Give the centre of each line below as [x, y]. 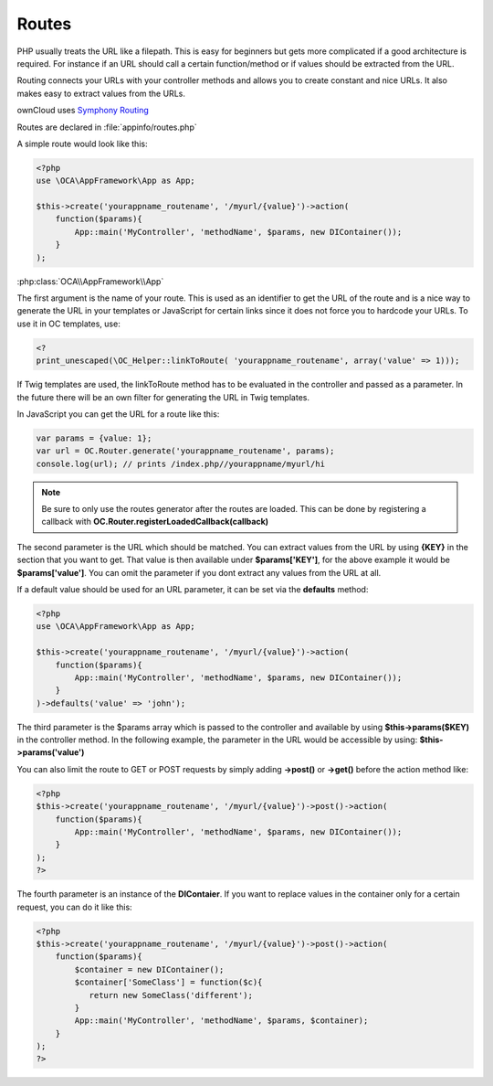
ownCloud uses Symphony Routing [83, 111]
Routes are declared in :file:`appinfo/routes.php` [107, 127]
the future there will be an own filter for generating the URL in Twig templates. [163, 397]
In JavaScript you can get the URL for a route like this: [118, 414]
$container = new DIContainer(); [149, 969]
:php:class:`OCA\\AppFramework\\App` [90, 281]
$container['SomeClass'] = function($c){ [168, 982]
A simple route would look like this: [82, 144]
